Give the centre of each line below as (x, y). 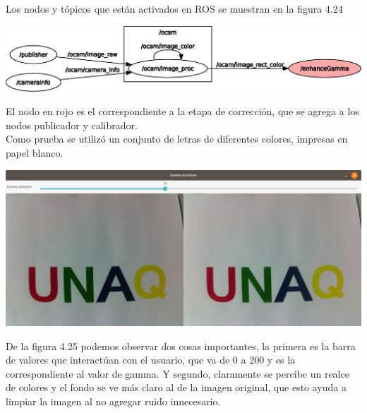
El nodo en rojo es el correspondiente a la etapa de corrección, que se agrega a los (182, 111)
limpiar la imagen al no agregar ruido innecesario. (113, 401)
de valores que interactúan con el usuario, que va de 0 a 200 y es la (151, 360)
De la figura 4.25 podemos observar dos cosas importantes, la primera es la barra (181, 346)
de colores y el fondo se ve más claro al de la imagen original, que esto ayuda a (176, 387)
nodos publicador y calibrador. (72, 125)
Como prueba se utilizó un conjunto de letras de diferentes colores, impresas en (177, 139)
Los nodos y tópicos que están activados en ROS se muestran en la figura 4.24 (174, 8)
